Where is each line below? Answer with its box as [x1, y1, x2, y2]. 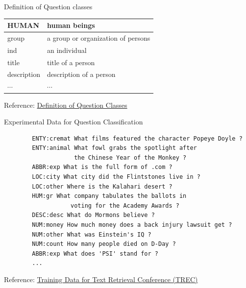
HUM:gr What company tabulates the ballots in [32, 192, 187, 200]
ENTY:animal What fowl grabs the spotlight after [32, 144, 197, 152]
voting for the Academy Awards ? [71, 202, 179, 209]
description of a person [47, 69, 116, 79]
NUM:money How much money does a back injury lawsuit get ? [32, 221, 232, 228]
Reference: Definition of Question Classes [4, 100, 127, 110]
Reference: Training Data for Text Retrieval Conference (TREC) [4, 274, 198, 284]
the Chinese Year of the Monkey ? [74, 154, 187, 161]
